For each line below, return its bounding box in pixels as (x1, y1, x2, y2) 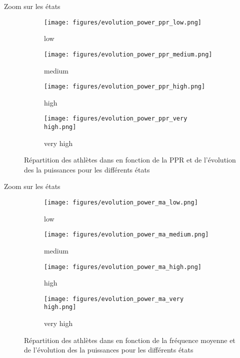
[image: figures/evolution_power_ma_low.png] (44, 199, 198, 206)
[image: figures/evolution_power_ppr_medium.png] (44, 50, 212, 58)
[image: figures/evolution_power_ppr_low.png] (44, 18, 201, 26)
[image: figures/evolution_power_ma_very (44, 295, 184, 302)
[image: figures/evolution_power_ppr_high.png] (44, 83, 205, 90)
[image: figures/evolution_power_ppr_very (44, 115, 187, 122)
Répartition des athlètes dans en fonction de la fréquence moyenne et (24, 334, 235, 345)
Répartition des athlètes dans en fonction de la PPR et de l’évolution (24, 154, 236, 165)
